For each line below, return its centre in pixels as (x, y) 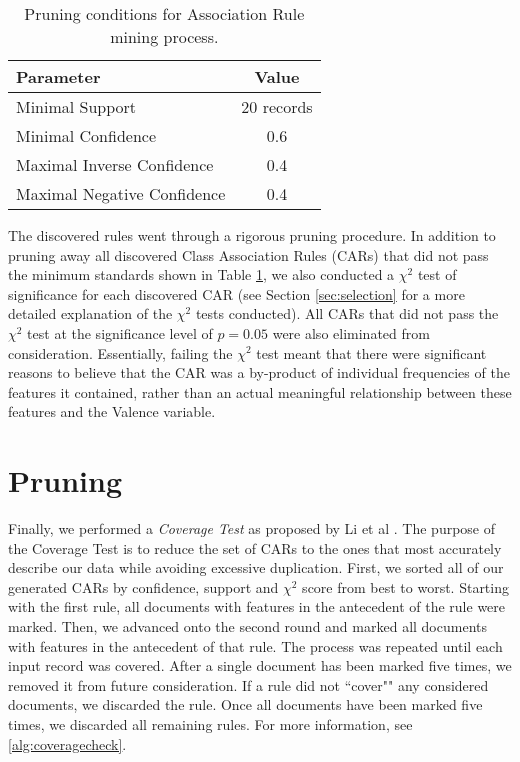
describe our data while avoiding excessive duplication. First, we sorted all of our (256, 567)
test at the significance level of (120, 332)
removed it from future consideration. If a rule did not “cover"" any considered (248, 684)
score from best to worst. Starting (405, 586)
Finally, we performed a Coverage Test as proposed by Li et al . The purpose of (252, 528)
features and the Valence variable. (112, 411)
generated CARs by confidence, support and (143, 586)
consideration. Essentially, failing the (120, 352)
